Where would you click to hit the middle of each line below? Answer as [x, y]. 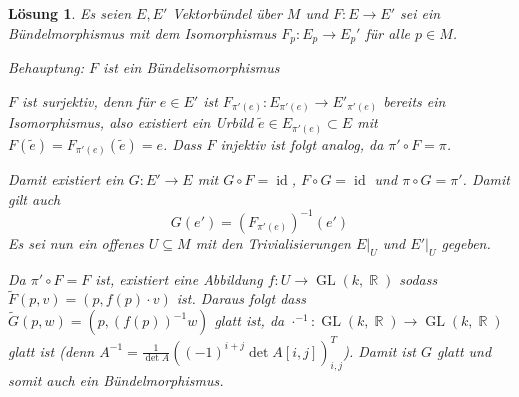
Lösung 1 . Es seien [70, 13]
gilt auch [34, 198]
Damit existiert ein [66, 179]
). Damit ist [380, 350]
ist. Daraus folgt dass [241, 298]
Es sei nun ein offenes [76, 242]
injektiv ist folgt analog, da [302, 143]
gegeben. [466, 242]
